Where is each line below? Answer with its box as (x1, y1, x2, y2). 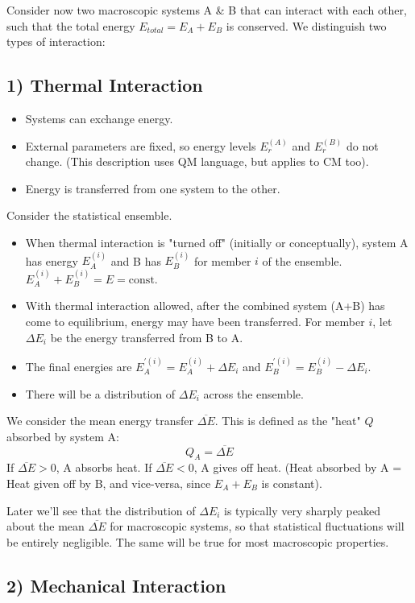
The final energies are (25, 357, 132, 374)
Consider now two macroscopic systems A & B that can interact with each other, (6, 2, 407, 18)
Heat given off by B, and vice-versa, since (6, 474, 211, 491)
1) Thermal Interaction (6, 72, 203, 97)
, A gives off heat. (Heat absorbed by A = (193, 459, 402, 476)
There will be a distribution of (25, 385, 176, 402)
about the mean (6, 518, 85, 535)
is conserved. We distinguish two (226, 17, 387, 34)
